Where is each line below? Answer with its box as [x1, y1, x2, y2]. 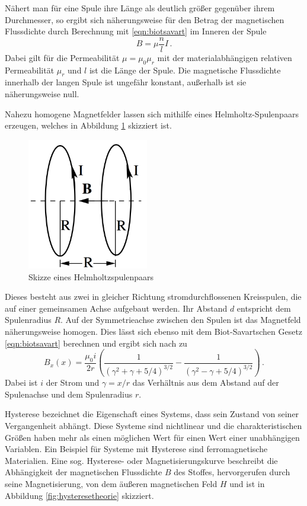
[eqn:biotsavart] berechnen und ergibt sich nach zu [5, 337, 187, 349]
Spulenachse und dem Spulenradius [5, 387, 133, 400]
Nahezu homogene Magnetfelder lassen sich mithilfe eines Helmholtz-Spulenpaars [5, 107, 299, 120]
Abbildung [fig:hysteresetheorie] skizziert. [5, 489, 154, 501]
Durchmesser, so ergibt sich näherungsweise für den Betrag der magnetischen [5, 13, 284, 25]
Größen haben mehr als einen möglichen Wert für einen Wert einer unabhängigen [5, 431, 300, 443]
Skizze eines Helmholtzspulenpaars [28, 270, 154, 283]
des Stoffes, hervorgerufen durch [174, 466, 290, 478]
